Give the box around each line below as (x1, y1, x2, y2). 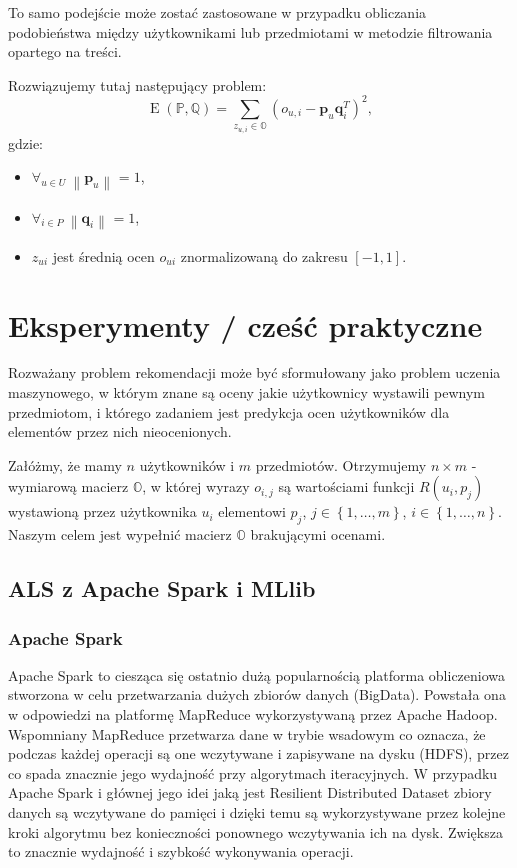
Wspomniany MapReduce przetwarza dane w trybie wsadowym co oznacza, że (8, 723, 486, 744)
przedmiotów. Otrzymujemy (255, 454, 427, 475)
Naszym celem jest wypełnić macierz (8, 524, 232, 545)
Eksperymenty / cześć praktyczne (8, 304, 483, 345)
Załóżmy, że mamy (8, 454, 122, 475)
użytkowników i (139, 454, 235, 475)
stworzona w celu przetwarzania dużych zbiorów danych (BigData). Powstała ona (8, 684, 506, 705)
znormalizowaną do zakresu (180, 245, 348, 266)
